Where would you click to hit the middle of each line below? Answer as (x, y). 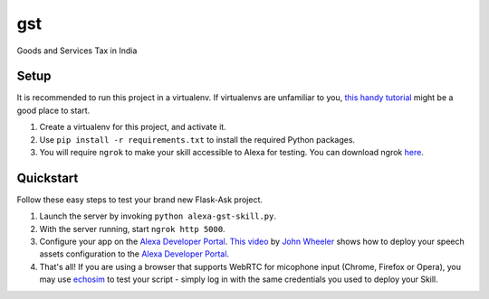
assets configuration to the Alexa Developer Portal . (134, 254)
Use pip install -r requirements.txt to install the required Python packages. (197, 139)
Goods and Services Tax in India (77, 51)
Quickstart (48, 178)
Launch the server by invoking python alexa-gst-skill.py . (158, 216)
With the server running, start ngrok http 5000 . (132, 229)
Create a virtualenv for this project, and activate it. (133, 127)
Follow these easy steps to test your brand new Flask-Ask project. (139, 200)
